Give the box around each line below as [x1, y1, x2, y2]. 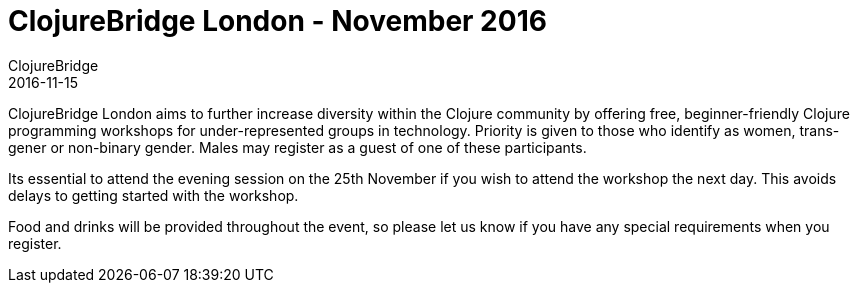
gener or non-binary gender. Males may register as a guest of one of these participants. [8, 138, 587, 156]
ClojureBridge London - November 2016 [8, 4, 547, 38]
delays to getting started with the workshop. [8, 186, 299, 204]
